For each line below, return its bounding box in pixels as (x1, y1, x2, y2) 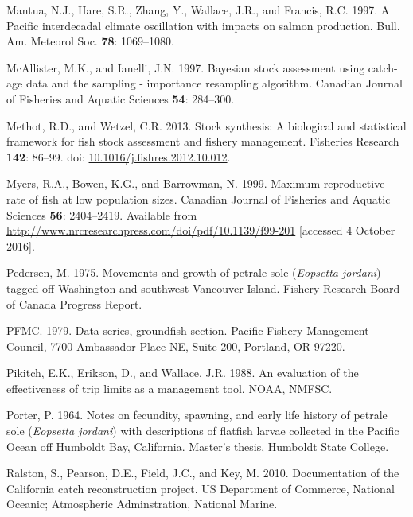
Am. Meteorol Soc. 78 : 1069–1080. (6, 33, 174, 49)
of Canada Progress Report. (6, 295, 142, 312)
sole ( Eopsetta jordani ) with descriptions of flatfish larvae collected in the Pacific (6, 422, 399, 439)
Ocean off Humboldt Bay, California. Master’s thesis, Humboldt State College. (6, 437, 389, 454)
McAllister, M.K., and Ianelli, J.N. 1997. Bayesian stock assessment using (6, 59, 365, 76)
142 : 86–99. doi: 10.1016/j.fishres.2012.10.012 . (6, 148, 231, 165)
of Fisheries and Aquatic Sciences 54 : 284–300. (6, 90, 235, 107)
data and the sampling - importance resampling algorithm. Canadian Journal (25, 75, 403, 91)
